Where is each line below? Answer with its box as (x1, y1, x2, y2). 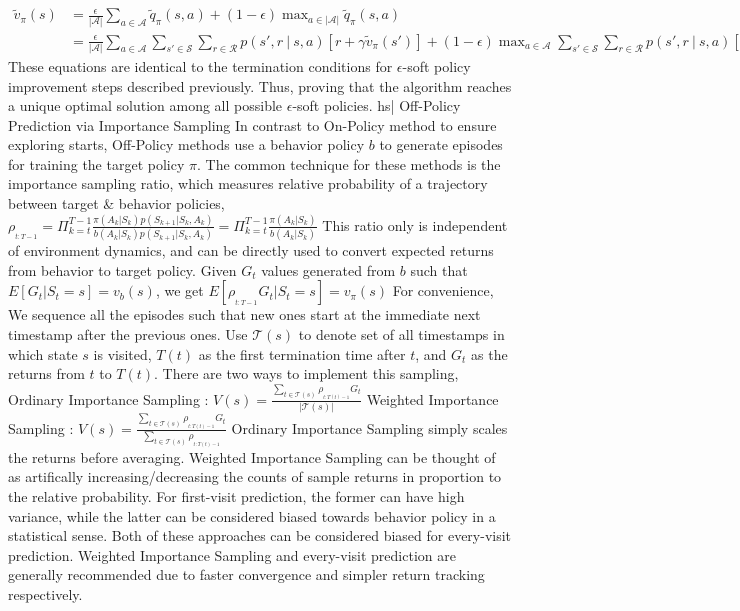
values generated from (261, 259, 396, 280)
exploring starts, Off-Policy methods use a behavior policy (8, 134, 365, 155)
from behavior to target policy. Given (8, 259, 237, 280)
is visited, (93, 343, 152, 364)
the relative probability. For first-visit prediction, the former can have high (8, 485, 465, 506)
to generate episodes (379, 134, 503, 155)
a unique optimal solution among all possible (8, 95, 283, 116)
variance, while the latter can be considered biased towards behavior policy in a (8, 505, 496, 526)
